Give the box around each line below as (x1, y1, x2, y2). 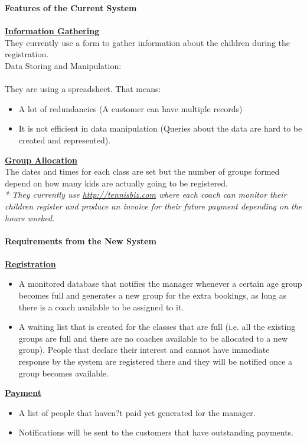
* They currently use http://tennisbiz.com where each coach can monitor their (5, 188, 287, 201)
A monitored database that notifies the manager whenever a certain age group (18, 277, 302, 290)
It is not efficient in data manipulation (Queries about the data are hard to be (18, 122, 302, 135)
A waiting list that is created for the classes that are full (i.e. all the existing (18, 320, 296, 333)
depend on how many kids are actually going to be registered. (5, 176, 228, 189)
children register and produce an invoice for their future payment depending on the (5, 199, 302, 212)
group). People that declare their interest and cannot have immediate (18, 343, 270, 356)
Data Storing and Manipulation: (5, 59, 122, 71)
